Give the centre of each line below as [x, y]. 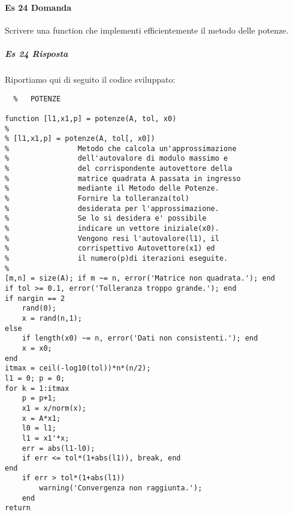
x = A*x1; [41, 418]
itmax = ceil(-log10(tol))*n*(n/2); [78, 368]
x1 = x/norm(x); [54, 408]
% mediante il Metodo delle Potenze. [112, 189]
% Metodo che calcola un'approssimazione [121, 148]
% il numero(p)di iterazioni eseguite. [117, 259]
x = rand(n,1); [52, 318]
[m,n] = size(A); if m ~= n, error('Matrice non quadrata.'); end [140, 278]
